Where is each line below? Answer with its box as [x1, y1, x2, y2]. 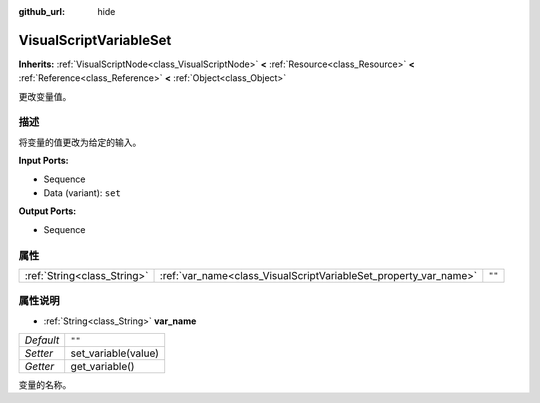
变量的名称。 [18, 379, 72, 391]
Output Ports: [18, 205, 77, 217]
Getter [24, 360, 55, 374]
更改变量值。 [18, 90, 72, 102]
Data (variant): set [43, 187, 122, 199]
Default [24, 333, 60, 347]
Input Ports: [18, 155, 69, 167]
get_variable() [70, 360, 135, 374]
